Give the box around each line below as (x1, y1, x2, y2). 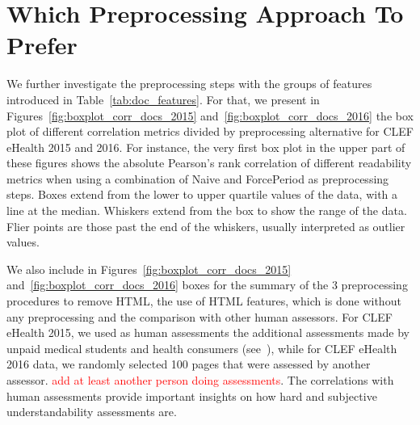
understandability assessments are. (6, 403, 177, 420)
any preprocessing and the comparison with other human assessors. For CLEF (6, 308, 393, 325)
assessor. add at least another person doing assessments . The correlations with (6, 372, 394, 388)
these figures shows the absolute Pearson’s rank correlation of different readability (6, 154, 412, 171)
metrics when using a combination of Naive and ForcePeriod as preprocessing (6, 170, 389, 187)
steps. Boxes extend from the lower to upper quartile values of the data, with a (6, 186, 398, 203)
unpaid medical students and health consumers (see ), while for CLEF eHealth (6, 339, 397, 356)
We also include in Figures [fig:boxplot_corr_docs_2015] (6, 260, 292, 277)
